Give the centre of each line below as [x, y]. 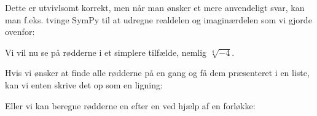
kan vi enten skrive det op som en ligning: [84, 84]
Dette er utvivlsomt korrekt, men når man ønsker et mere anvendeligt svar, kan [155, 7]
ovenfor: [20, 32]
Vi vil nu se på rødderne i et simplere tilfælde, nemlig [106, 52]
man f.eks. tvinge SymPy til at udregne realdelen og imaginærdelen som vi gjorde [158, 19]
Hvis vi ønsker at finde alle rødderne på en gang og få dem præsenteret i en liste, [157, 73]
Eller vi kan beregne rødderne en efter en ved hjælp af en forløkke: [130, 105]
